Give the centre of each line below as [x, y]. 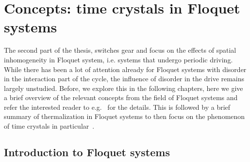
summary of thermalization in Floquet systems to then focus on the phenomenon [125, 116]
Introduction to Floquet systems [87, 152]
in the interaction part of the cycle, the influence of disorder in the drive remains [124, 79]
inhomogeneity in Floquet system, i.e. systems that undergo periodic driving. [118, 59]
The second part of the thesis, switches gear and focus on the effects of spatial [120, 50]
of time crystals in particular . [49, 126]
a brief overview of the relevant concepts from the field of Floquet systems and [121, 97]
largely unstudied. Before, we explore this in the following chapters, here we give [124, 88]
